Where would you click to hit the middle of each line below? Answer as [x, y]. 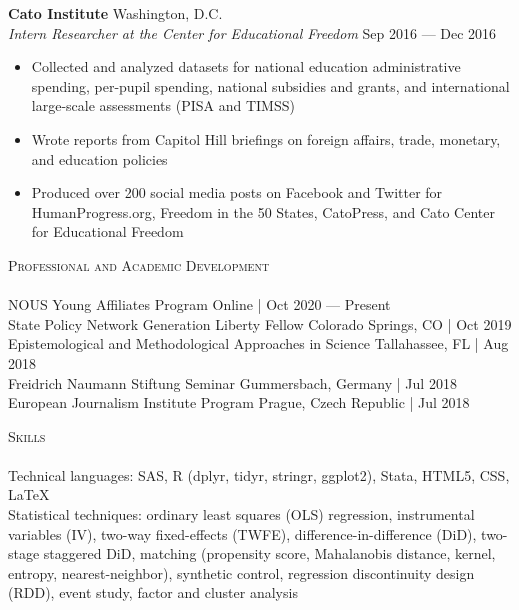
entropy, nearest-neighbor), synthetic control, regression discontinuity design [241, 572]
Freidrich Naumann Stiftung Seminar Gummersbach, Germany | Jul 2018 [232, 382]
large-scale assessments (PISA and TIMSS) [163, 105]
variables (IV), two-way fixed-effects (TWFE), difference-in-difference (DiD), [242, 533]
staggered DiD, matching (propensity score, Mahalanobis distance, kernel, [269, 553]
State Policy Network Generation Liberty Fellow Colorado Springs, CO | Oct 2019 [260, 323]
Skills [27, 435]
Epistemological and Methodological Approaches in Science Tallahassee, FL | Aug [258, 343]
